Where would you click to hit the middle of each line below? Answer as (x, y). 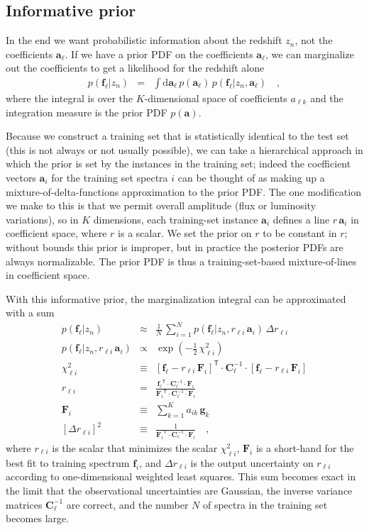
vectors (21, 177)
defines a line (301, 219)
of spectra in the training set (265, 504)
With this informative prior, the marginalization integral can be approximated (176, 298)
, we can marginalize (310, 54)
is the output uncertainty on (252, 462)
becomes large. (38, 518)
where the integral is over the (70, 98)
